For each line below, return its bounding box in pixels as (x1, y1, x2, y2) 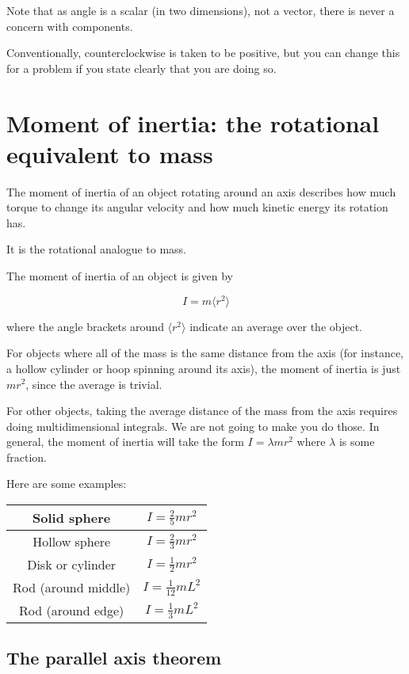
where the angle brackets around (6, 318, 164, 334)
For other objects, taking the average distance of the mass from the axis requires (6, 402, 398, 419)
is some (338, 433, 375, 450)
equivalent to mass (6, 137, 213, 169)
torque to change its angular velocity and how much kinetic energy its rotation (6, 199, 388, 215)
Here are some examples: (6, 475, 127, 492)
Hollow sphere (32, 532, 111, 551)
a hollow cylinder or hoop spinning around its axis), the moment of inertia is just (6, 360, 401, 376)
